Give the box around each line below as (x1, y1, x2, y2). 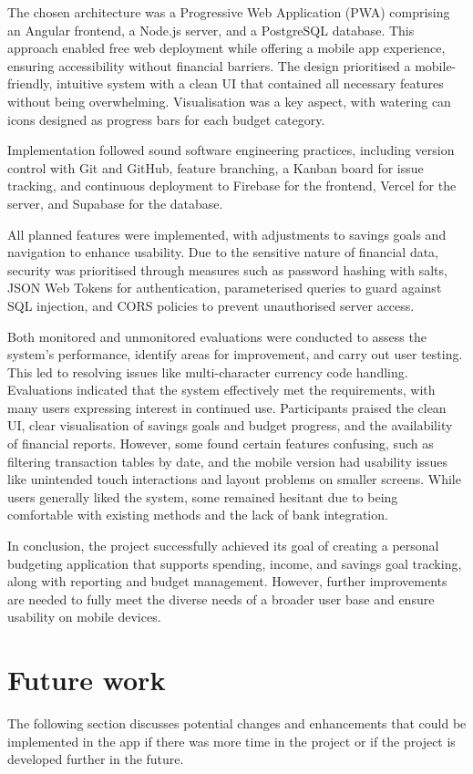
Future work (7, 661, 166, 698)
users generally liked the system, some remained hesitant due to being (7, 487, 398, 506)
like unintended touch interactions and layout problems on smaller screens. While (7, 470, 461, 489)
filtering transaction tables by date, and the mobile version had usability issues (7, 451, 447, 470)
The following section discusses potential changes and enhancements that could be (7, 714, 467, 733)
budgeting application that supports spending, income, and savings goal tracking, (7, 553, 462, 573)
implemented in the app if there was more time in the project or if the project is (7, 731, 456, 750)
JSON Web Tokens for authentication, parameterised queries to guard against (7, 278, 442, 297)
